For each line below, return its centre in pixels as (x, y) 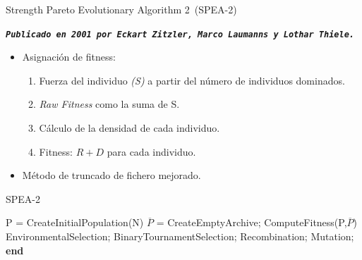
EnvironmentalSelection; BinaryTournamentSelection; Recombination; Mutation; (180, 236)
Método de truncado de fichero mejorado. (111, 175)
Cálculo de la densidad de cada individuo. (129, 128)
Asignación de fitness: (69, 57)
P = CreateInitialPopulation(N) (75, 222)
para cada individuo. (151, 151)
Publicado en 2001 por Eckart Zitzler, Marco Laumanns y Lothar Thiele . (180, 34)
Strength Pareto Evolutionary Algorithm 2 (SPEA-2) (121, 9)
